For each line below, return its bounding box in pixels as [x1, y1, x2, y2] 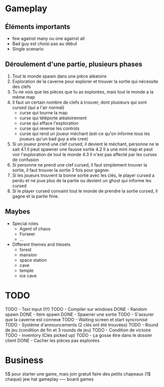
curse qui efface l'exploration [19, 120, 79, 126]
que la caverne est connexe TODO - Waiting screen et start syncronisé [5, 316, 148, 322]
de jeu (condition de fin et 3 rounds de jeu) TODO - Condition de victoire [5, 327, 151, 333]
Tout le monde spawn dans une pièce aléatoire [12, 73, 107, 79]
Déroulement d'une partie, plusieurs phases [5, 60, 142, 69]
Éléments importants [5, 23, 70, 31]
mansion [19, 251, 37, 258]
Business [5, 355, 44, 366]
